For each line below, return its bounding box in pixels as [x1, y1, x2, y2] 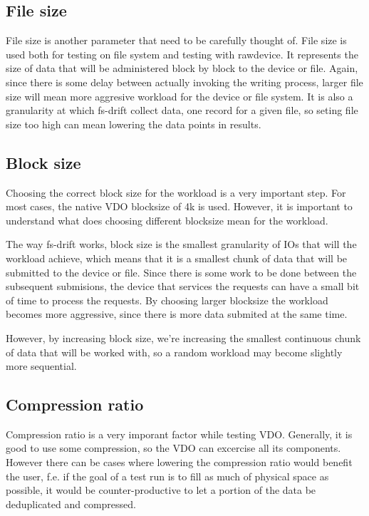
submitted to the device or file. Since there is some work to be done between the [6, 264, 357, 279]
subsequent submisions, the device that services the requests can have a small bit [6, 279, 360, 294]
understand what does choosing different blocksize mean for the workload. [6, 212, 328, 227]
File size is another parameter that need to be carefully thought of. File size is [6, 33, 347, 48]
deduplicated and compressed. [6, 496, 136, 511]
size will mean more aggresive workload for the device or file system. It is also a [6, 88, 353, 103]
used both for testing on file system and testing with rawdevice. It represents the [6, 46, 358, 61]
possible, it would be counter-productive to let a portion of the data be [6, 483, 316, 497]
